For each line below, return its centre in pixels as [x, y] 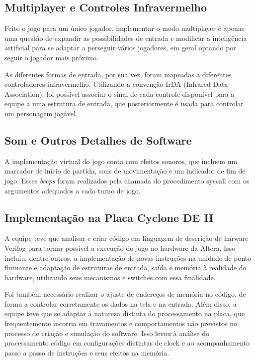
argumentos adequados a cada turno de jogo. [73, 190]
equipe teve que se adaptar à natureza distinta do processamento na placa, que [125, 313]
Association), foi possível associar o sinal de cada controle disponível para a [120, 93]
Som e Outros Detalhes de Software [98, 140]
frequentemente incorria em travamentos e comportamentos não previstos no [121, 323]
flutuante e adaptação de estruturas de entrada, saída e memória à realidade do [126, 268]
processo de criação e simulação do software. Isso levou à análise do [107, 333]
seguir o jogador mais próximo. [51, 57]
